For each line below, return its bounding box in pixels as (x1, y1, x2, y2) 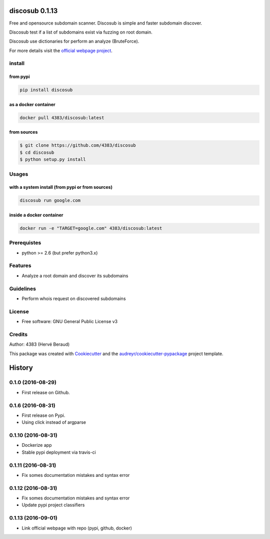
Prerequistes (9, 239, 41, 246)
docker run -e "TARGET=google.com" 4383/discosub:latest (19, 225, 162, 231)
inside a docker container (9, 212, 63, 218)
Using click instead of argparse (21, 419, 86, 425)
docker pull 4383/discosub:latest (19, 115, 104, 120)
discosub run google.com (19, 198, 81, 203)
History (9, 364, 33, 372)
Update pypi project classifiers (21, 502, 85, 508)
